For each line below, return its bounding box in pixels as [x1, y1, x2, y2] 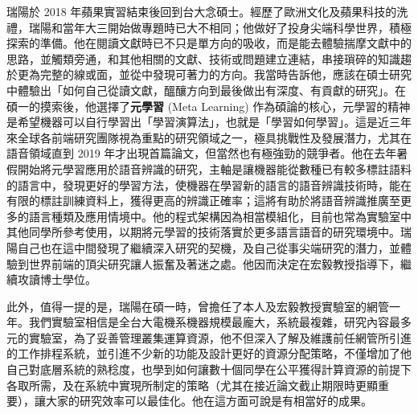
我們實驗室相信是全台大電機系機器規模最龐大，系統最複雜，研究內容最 [28, 314, 400, 330]
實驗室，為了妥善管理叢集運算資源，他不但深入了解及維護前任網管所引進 [28, 329, 412, 346]
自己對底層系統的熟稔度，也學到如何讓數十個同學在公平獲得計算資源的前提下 [6, 361, 412, 378]
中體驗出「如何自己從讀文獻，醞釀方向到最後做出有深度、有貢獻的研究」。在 [6, 81, 406, 98]
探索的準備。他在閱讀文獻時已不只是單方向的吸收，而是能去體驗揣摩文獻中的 [6, 35, 412, 51]
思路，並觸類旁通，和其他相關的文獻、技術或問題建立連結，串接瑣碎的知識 [6, 50, 400, 67]
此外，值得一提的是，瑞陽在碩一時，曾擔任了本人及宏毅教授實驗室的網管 [6, 297, 389, 314]
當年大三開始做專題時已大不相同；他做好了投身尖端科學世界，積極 [62, 18, 412, 35]
